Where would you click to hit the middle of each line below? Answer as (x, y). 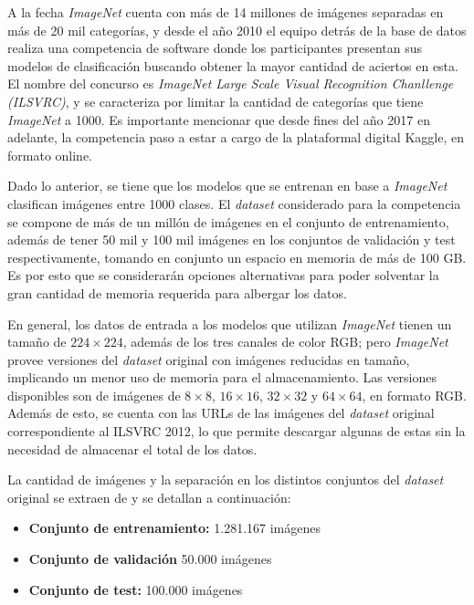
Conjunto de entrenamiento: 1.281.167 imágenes (174, 528)
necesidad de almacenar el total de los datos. (132, 449)
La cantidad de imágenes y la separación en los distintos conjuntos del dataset (226, 480)
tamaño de (37, 342)
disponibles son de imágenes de (94, 395)
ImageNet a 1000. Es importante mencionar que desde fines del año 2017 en (219, 119)
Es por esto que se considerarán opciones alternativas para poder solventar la (223, 275)
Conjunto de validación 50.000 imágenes (150, 559)
